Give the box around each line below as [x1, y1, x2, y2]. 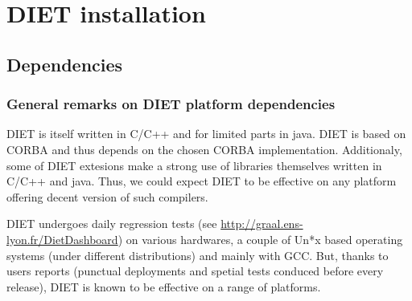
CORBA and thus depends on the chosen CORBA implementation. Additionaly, [6, 140, 402, 157]
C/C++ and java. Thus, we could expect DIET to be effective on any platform [6, 173, 397, 189]
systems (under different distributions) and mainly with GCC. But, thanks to [6, 246, 389, 263]
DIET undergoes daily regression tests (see [6, 215, 217, 232]
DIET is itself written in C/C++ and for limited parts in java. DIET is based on [6, 125, 406, 142]
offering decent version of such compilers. [6, 188, 208, 205]
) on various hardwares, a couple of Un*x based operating [117, 230, 403, 247]
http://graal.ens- [220, 215, 303, 232]
